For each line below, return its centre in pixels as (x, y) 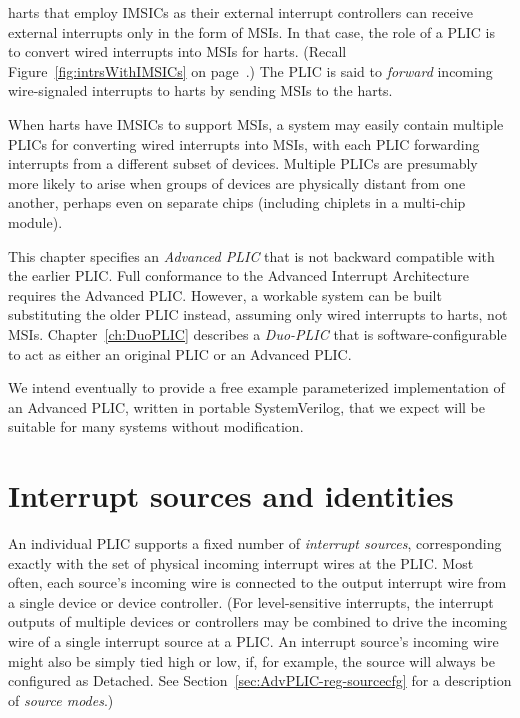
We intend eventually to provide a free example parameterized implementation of (256, 387)
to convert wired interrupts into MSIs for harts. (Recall (177, 51)
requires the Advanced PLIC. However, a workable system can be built (225, 294)
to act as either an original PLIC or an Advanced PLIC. (180, 353)
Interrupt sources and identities (231, 495)
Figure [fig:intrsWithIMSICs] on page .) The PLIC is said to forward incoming (250, 70)
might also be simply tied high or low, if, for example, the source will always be (251, 660)
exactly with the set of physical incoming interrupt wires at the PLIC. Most (241, 562)
